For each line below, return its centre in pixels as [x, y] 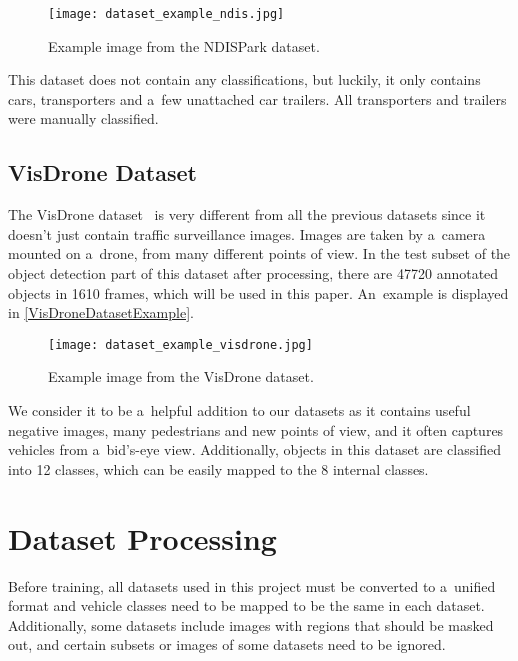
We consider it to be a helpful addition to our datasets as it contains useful [239, 410]
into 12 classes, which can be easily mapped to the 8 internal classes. [218, 468]
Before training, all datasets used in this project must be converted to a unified [252, 585]
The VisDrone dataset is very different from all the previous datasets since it [247, 214]
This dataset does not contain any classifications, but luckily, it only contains [244, 79]
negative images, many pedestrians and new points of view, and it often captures [256, 429]
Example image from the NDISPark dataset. [184, 45]
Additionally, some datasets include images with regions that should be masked [251, 624]
